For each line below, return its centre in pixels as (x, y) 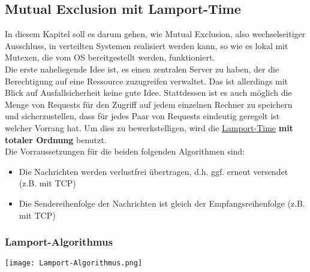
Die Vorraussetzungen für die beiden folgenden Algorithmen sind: (125, 151)
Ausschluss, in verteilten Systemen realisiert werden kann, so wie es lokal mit (147, 45)
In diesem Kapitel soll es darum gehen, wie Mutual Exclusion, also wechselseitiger (155, 34)
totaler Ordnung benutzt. (56, 139)
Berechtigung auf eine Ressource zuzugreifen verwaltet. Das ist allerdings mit (147, 81)
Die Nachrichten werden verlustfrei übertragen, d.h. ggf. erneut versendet (154, 171)
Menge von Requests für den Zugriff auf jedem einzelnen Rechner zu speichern (149, 104)
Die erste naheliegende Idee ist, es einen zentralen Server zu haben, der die (142, 69)
